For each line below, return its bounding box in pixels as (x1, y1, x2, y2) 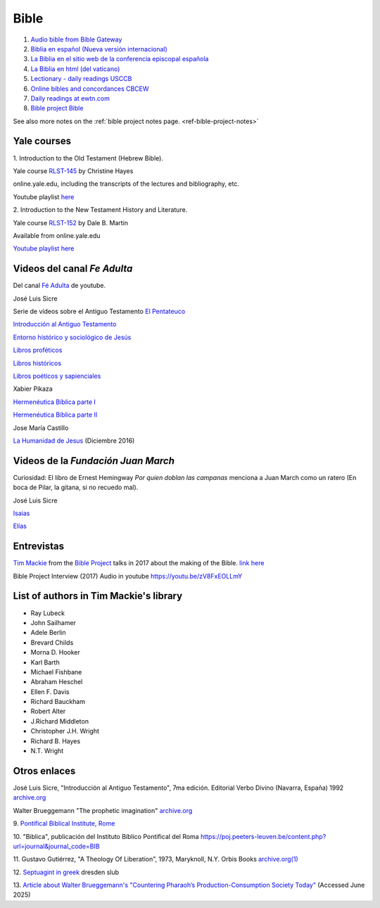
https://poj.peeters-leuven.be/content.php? (201, 832, 327, 840)
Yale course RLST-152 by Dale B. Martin (13, 218, 128, 227)
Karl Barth (30, 658, 60, 667)
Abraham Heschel (30, 678, 83, 686)
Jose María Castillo (13, 423, 69, 432)
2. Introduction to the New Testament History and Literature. (13, 206, 188, 214)
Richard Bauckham (30, 698, 86, 706)
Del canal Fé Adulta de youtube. (13, 282, 106, 290)
